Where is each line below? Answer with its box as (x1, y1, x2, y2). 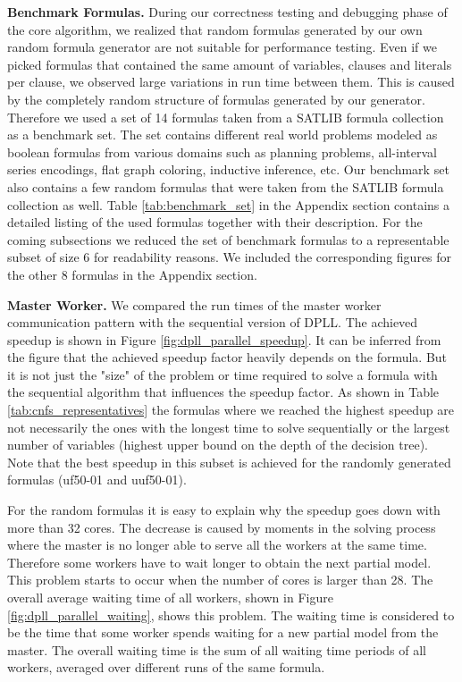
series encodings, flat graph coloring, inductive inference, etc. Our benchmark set (7, 160, 449, 179)
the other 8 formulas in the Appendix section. (7, 265, 257, 283)
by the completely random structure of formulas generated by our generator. (7, 89, 425, 108)
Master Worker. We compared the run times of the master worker (7, 295, 382, 314)
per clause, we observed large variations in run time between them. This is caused (7, 72, 455, 91)
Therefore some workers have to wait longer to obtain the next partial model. (7, 552, 432, 571)
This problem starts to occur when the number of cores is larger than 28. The (7, 570, 433, 589)
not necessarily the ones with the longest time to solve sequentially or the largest (7, 417, 450, 436)
